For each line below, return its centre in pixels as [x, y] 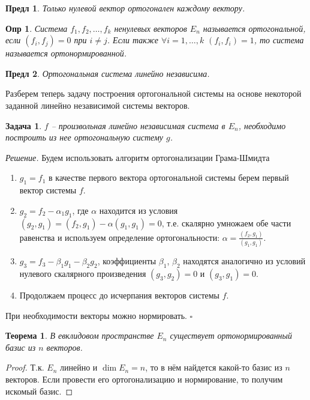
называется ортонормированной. [66, 53]
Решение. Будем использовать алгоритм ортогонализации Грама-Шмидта [138, 157]
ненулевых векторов [151, 28]
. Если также [133, 40]
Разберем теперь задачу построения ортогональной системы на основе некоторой [154, 93]
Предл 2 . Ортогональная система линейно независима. [108, 73]
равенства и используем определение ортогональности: [120, 237]
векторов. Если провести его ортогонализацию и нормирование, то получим [144, 379]
